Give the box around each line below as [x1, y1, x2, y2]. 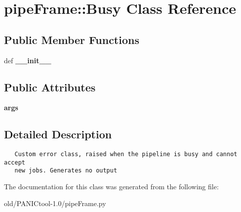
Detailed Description [4, 127, 112, 142]
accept [4, 159, 25, 166]
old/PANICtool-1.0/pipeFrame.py [4, 198, 106, 208]
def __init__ [4, 55, 51, 65]
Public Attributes [4, 79, 96, 94]
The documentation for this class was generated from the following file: [4, 181, 219, 192]
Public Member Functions [4, 32, 139, 47]
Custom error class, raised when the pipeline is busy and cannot [14, 151, 238, 158]
